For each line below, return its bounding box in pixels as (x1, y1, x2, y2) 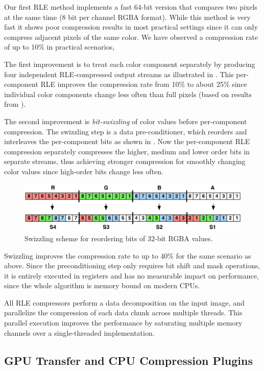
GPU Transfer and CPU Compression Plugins (4, 352, 253, 368)
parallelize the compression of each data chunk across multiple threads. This (4, 307, 243, 318)
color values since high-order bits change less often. (4, 166, 163, 176)
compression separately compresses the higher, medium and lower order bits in (4, 146, 250, 156)
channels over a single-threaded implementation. (4, 327, 155, 338)
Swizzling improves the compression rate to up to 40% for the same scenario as (4, 250, 251, 261)
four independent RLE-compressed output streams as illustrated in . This (4, 68, 234, 79)
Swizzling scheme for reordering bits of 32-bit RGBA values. (25, 233, 213, 243)
